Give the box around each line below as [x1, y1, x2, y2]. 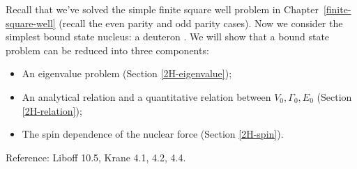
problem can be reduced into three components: [6, 42, 209, 57]
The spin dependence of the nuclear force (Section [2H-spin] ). [22, 127, 284, 141]
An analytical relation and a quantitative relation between [22, 89, 271, 104]
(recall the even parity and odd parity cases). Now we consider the [59, 15, 343, 30]
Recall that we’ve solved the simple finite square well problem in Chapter [6, 2, 319, 16]
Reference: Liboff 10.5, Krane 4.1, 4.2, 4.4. [6, 150, 186, 164]
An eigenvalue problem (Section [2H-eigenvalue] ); [22, 66, 232, 81]
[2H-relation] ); [22, 103, 82, 118]
